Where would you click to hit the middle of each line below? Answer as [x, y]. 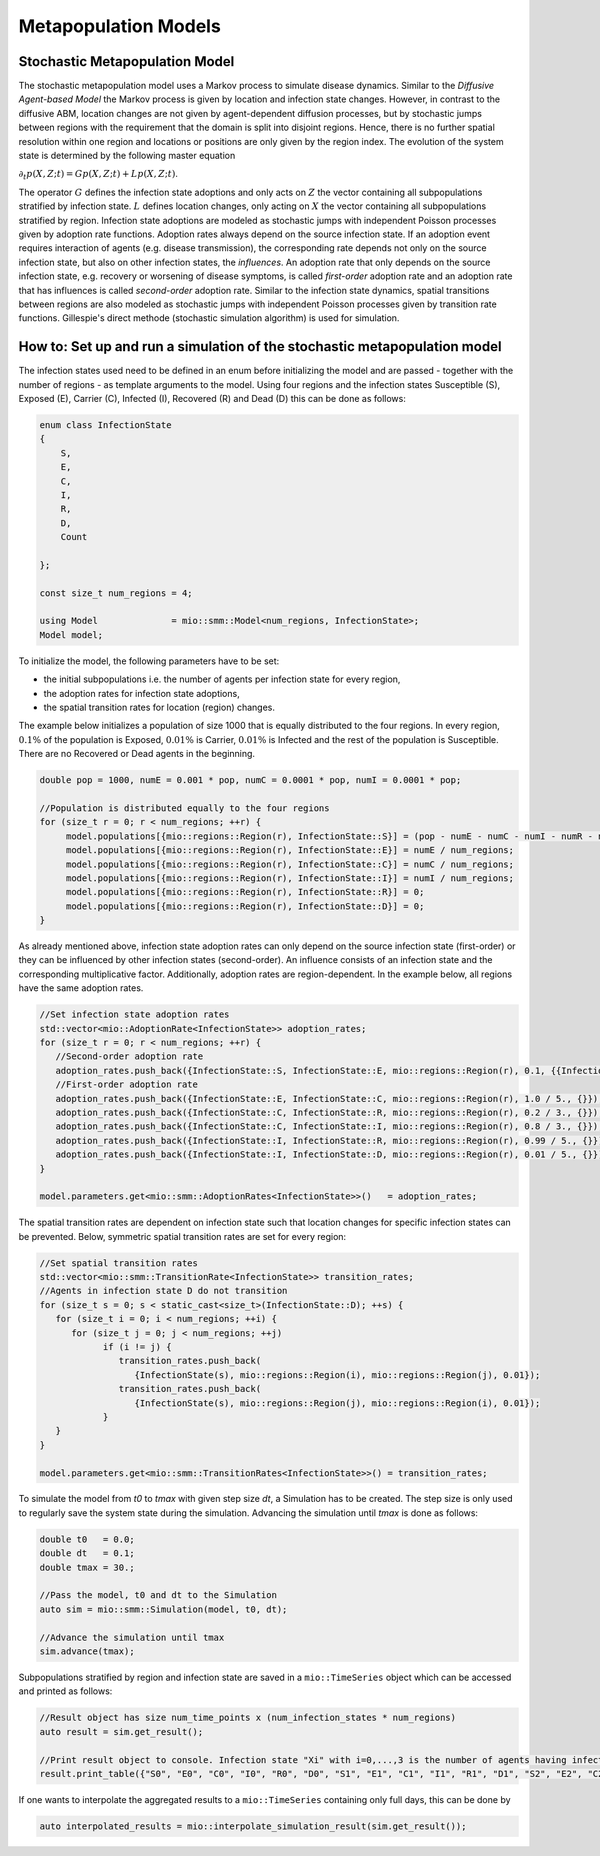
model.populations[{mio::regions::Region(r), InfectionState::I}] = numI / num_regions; [290, 878]
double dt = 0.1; [87, 1553]
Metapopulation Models [120, 26]
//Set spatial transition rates [119, 1263]
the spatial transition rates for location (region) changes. [159, 707]
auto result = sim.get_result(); [121, 1731]
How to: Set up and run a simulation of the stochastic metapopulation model [260, 346]
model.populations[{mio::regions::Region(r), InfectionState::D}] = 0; [245, 906]
